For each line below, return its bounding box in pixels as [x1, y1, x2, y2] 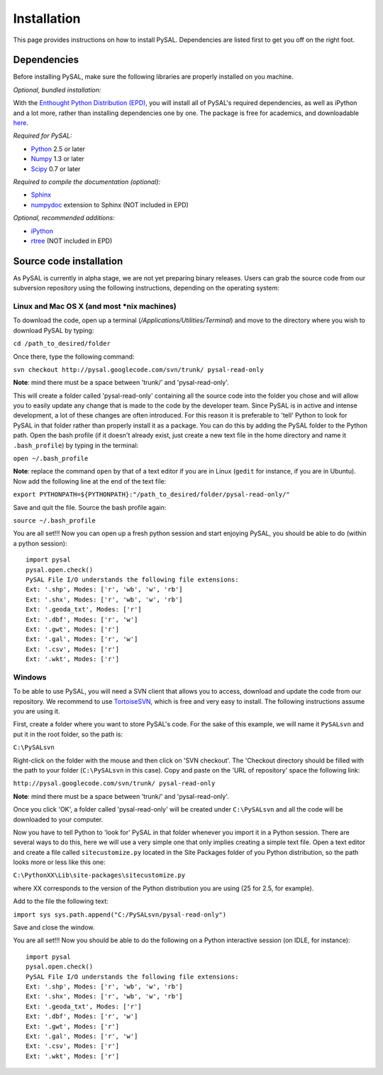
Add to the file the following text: [13, 897, 109, 905]
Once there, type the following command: [13, 352, 135, 361]
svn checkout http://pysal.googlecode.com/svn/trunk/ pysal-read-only [13, 366, 264, 373]
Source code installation [13, 255, 123, 267]
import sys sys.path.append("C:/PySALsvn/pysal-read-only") [13, 910, 227, 919]
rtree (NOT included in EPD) [30, 236, 113, 245]
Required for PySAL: [13, 131, 72, 140]
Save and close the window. [13, 923, 95, 932]
